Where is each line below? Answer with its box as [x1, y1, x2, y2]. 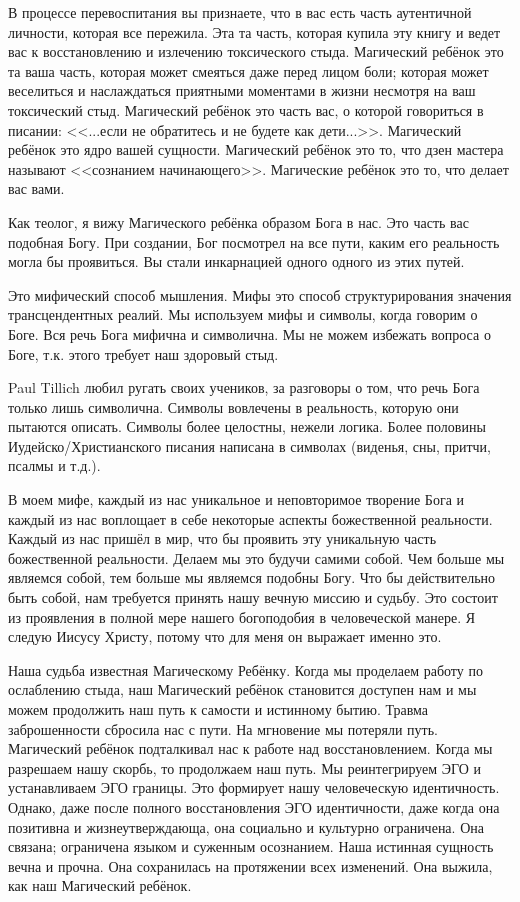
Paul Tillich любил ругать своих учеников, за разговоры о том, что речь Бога [8, 377, 480, 398]
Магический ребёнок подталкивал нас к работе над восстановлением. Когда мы [8, 738, 493, 759]
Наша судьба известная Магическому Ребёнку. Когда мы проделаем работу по [8, 659, 483, 680]
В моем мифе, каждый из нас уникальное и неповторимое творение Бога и [8, 489, 465, 510]
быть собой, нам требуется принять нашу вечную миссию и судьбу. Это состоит [8, 587, 498, 608]
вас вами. [8, 178, 65, 199]
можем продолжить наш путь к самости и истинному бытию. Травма [8, 699, 429, 719]
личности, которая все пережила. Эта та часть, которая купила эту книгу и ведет [8, 21, 501, 42]
